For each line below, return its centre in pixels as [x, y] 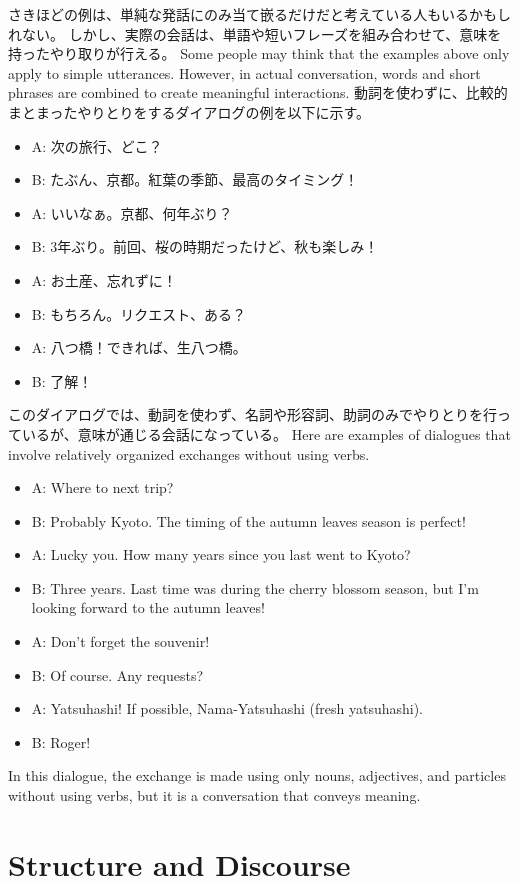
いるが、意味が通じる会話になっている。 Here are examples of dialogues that [266, 433]
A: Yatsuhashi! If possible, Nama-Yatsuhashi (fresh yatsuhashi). [227, 708]
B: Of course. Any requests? [117, 674]
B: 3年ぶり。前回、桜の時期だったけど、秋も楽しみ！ [205, 246]
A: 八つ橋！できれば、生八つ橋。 [139, 347]
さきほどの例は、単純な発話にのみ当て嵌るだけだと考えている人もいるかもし [260, 14]
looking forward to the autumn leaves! [148, 607]
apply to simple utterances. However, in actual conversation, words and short [244, 72]
